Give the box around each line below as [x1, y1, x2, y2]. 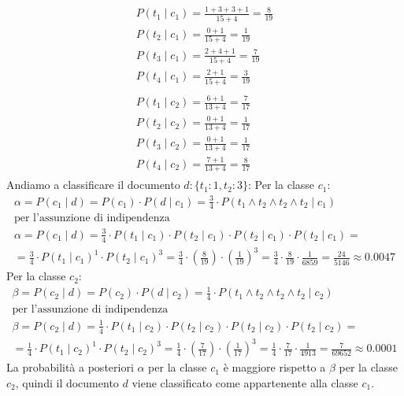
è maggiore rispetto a [223, 359, 326, 376]
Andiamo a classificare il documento [6, 176, 180, 193]
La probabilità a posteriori [6, 359, 134, 376]
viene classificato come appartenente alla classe [132, 374, 358, 390]
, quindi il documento [15, 374, 119, 390]
